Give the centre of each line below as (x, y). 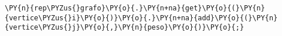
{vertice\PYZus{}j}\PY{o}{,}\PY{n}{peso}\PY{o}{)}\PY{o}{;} (125, 28)
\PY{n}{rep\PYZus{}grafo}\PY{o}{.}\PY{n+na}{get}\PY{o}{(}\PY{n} (135, 8)
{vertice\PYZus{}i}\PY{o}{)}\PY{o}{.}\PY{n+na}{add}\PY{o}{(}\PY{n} (141, 18)
